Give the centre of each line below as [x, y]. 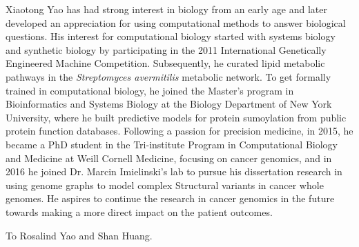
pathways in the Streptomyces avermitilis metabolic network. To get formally [168, 76]
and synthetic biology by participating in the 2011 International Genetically [166, 49]
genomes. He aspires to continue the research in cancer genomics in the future [170, 198]
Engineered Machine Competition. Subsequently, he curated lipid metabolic [165, 63]
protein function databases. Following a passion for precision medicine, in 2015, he [179, 131]
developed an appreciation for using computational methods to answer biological [176, 22]
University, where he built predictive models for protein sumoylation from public [176, 117]
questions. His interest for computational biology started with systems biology [171, 36]
